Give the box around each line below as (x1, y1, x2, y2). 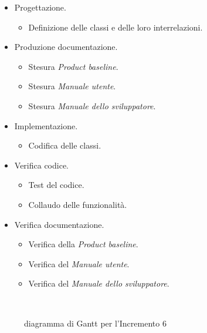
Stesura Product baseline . (28, 60, 118, 72)
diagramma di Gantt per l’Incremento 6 (24, 317, 167, 329)
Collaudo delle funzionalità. (28, 198, 127, 210)
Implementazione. (14, 119, 78, 132)
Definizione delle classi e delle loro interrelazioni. (28, 21, 203, 33)
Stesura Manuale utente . (28, 80, 116, 92)
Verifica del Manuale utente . (28, 257, 130, 270)
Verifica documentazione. (14, 218, 104, 230)
